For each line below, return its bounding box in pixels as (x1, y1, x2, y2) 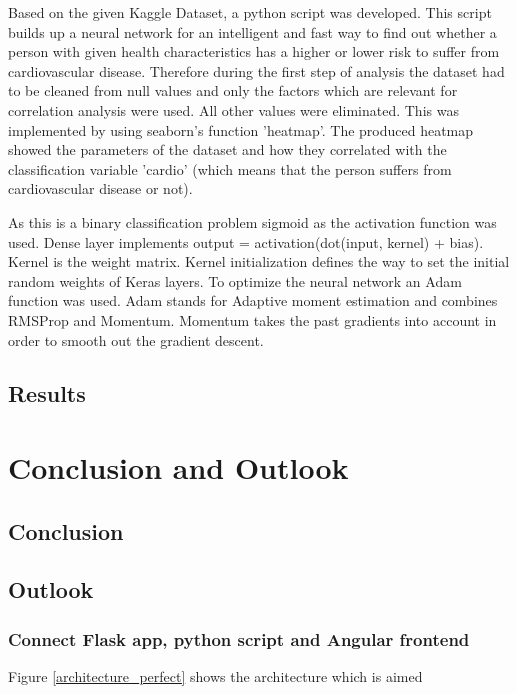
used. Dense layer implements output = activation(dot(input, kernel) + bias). (8, 231, 484, 252)
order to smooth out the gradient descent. (8, 329, 264, 350)
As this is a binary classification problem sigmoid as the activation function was (8, 211, 497, 232)
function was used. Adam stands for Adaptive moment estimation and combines (8, 290, 498, 311)
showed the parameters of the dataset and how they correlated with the (8, 139, 447, 160)
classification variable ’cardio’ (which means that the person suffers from (8, 158, 452, 179)
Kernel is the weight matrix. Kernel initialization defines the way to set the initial (8, 251, 510, 272)
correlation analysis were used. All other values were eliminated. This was (8, 99, 459, 120)
